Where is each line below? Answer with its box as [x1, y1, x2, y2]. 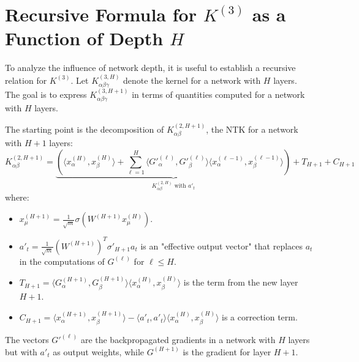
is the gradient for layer [183, 345, 271, 358]
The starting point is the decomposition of [5, 122, 164, 135]
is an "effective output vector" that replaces [140, 239, 303, 252]
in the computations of [19, 254, 105, 267]
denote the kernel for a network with [123, 73, 261, 86]
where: [5, 190, 29, 203]
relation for [5, 73, 47, 86]
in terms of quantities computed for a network [132, 87, 305, 100]
